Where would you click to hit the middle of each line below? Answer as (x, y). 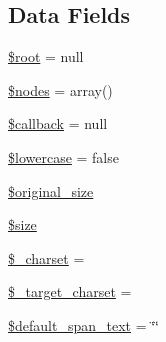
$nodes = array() (60, 89)
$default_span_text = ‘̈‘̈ (83, 324)
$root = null (46, 56)
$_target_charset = (70, 291)
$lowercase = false (63, 156)
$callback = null (58, 123)
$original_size (51, 190)
